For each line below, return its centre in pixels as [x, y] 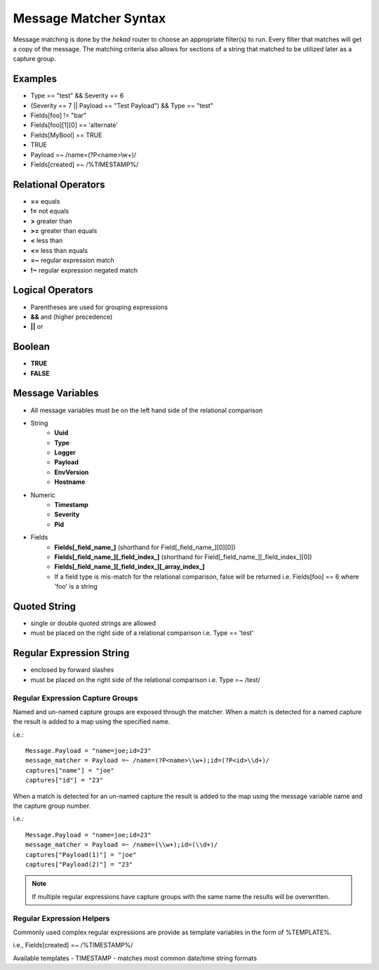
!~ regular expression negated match [84, 270]
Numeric [43, 494]
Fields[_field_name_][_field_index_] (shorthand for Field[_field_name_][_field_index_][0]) [183, 557]
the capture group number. [52, 806]
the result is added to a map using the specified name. [92, 722]
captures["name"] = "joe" [70, 770]
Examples [35, 79]
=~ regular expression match [73, 261]
